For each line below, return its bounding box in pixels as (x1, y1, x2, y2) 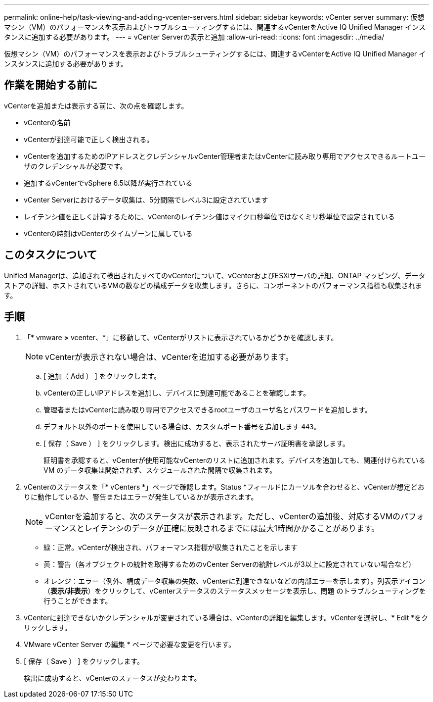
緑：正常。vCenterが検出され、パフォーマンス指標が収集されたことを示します (43, 543, 298, 552)
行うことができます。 (43, 596, 112, 605)
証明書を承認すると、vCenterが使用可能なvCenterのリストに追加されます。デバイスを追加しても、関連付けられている (43, 455, 426, 464)
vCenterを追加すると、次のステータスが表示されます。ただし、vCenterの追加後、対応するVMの (45, 511, 401, 521)
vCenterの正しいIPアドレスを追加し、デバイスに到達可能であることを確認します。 (43, 388, 310, 397)
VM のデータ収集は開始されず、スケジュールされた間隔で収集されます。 (43, 465, 276, 474)
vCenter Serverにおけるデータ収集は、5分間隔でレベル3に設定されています (24, 195, 268, 204)
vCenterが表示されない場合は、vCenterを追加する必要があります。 (45, 351, 294, 362)
